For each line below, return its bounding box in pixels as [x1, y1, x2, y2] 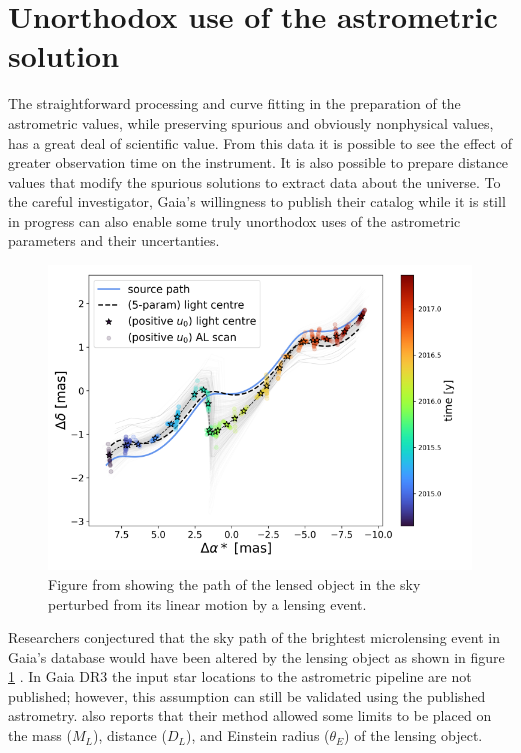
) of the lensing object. [344, 725, 483, 746]
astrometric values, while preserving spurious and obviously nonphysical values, [8, 112, 494, 133]
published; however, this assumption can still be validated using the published [8, 685, 486, 706]
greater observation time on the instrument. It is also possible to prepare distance [8, 152, 509, 173]
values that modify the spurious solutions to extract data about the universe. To [8, 171, 501, 192]
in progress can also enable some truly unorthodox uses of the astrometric [8, 210, 461, 231]
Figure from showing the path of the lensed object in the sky [48, 573, 421, 594]
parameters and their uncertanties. [8, 230, 220, 251]
